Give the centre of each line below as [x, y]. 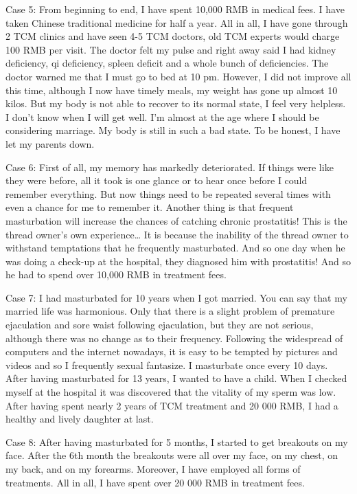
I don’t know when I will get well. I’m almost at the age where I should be [162, 116]
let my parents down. [50, 143]
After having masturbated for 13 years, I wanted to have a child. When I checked [176, 378]
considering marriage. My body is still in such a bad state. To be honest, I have [173, 130]
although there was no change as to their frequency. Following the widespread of [174, 338]
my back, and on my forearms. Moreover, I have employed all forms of [153, 469]
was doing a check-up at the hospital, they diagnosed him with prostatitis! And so [178, 261]
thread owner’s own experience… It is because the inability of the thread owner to [177, 234]
